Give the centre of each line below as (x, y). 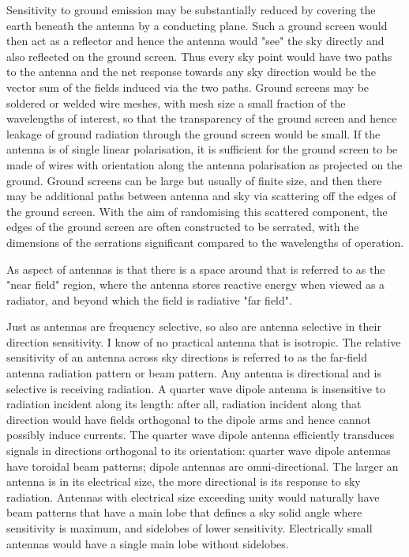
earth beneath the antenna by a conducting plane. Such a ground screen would (197, 25)
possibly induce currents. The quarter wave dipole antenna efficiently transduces (201, 435)
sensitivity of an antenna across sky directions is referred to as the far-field (187, 357)
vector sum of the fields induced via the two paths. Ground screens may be (188, 87)
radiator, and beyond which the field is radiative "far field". (149, 299)
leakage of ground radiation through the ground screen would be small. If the (193, 133)
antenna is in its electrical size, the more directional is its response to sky (184, 481)
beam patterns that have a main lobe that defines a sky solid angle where (184, 512)
